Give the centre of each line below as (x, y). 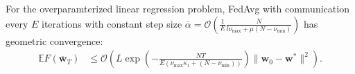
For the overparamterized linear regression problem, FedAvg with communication (177, 8)
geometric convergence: (54, 40)
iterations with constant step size (112, 23)
